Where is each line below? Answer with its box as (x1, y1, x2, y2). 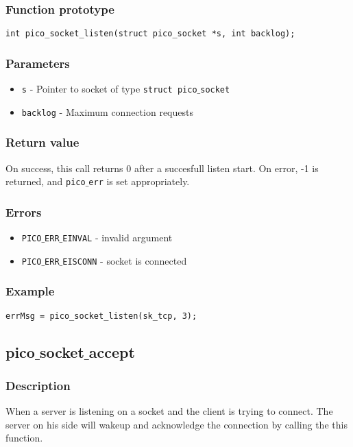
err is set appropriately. (88, 174, 190, 189)
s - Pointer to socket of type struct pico (21, 82, 197, 96)
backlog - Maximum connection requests (21, 104, 193, 119)
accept (88, 341, 135, 362)
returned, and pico (5, 174, 86, 189)
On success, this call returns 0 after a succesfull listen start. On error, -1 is (5, 160, 319, 175)
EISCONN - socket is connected (62, 253, 187, 267)
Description (5, 376, 71, 394)
